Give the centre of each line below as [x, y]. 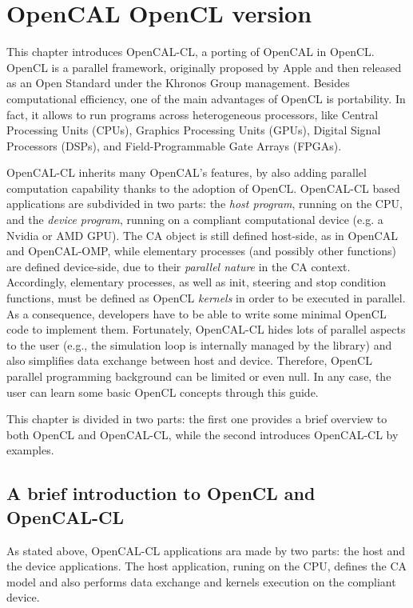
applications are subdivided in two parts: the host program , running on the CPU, [205, 204]
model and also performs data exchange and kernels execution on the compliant [201, 581]
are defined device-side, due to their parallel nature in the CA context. [179, 266]
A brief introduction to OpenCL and [161, 493]
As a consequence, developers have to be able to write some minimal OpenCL [197, 313]
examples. [30, 450]
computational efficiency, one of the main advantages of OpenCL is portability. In [206, 98]
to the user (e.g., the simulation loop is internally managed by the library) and [199, 344]
